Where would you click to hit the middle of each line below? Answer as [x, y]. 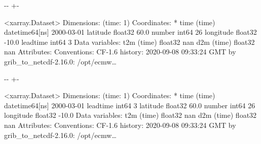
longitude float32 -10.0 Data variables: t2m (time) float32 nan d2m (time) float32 [130, 115]
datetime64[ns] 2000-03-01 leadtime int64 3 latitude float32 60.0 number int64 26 [130, 105]
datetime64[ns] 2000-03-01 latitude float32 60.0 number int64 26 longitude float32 [130, 32]
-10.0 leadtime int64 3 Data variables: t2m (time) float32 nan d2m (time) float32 [129, 42]
